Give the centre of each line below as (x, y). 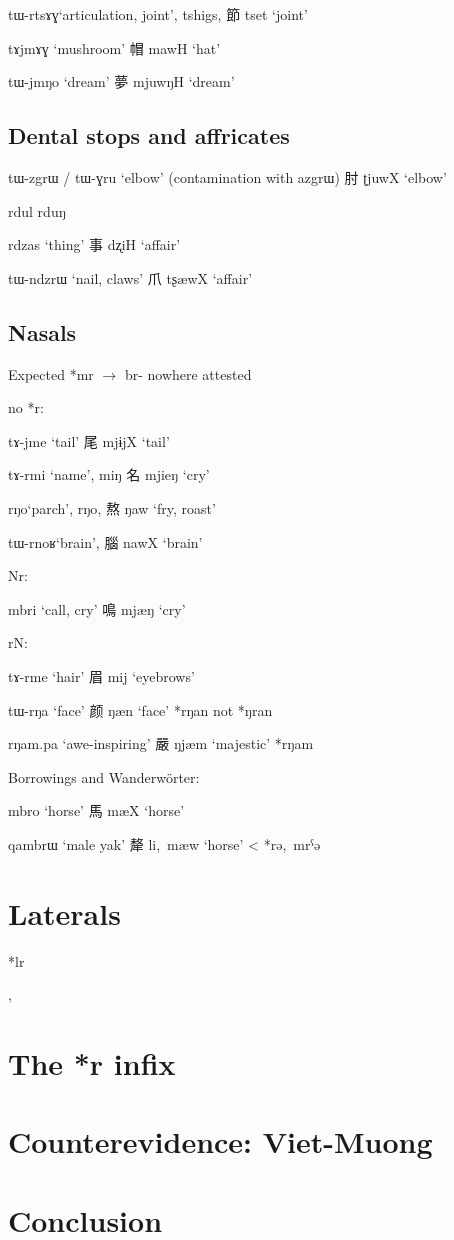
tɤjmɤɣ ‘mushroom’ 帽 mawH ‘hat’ (114, 47)
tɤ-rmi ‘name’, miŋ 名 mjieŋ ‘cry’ (109, 474)
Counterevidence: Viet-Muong (220, 1141)
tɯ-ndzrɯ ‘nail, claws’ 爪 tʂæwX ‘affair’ (130, 277)
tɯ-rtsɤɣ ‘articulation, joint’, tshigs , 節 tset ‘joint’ (158, 14)
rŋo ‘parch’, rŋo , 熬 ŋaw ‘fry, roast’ (112, 507)
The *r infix (92, 1062)
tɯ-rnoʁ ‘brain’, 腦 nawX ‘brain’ (105, 541)
